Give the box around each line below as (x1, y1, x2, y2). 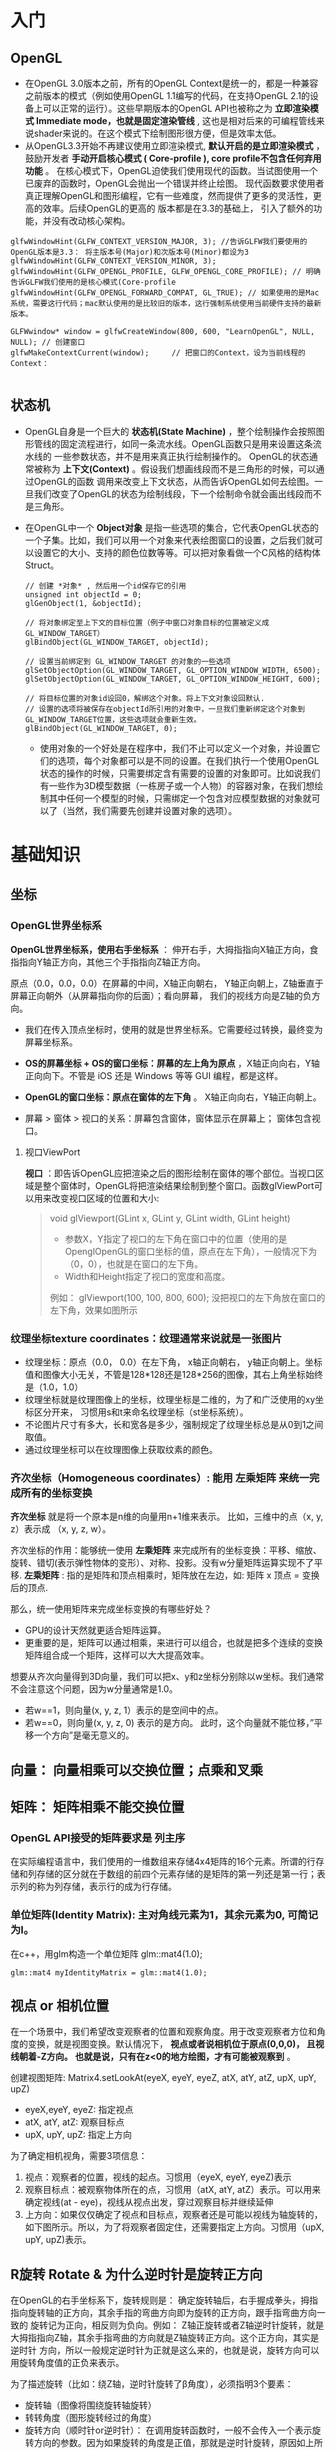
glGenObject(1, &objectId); (24, 598, 142, 608)
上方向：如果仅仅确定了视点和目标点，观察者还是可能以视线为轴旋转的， (24, 2209, 323, 2221)
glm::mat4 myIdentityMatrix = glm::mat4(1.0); (10, 1967, 208, 1978)
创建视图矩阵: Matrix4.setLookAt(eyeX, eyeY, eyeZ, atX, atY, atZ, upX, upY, (10, 2072, 317, 2084)
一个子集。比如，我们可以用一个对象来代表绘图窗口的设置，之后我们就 (24, 534, 315, 546)
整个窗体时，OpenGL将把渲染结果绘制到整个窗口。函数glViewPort (42, 1179, 315, 1191)
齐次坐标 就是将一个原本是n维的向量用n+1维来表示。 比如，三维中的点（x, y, (10, 1511, 324, 1523)
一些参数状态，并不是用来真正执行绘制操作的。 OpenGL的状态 (53, 450, 310, 462)
